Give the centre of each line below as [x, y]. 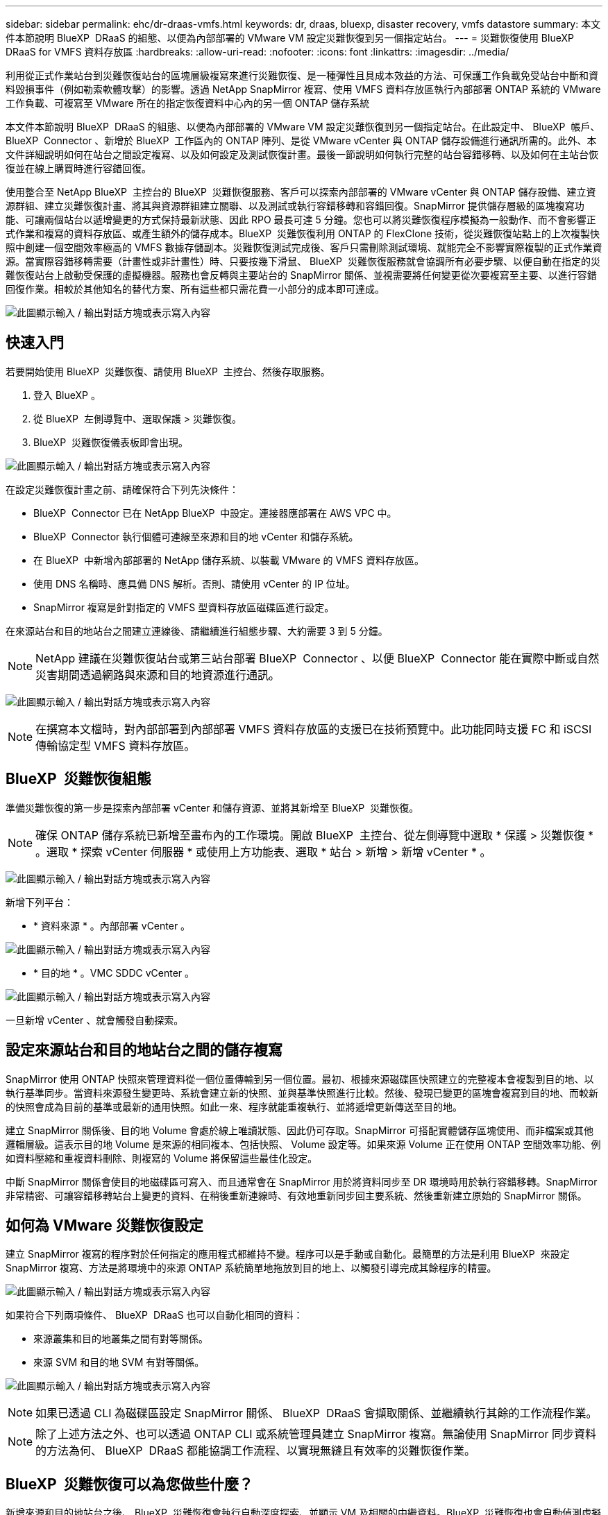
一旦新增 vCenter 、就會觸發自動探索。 [95, 1020]
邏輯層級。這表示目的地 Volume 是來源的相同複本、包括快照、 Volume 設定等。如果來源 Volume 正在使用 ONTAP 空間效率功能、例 [303, 1144]
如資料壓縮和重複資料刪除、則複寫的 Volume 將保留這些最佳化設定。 [162, 1158]
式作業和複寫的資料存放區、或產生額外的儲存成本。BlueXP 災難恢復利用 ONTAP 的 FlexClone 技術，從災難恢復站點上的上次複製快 [303, 233]
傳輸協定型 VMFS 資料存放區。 [116, 745]
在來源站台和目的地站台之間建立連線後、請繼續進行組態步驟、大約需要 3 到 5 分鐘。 [197, 631]
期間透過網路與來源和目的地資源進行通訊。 [169, 675]
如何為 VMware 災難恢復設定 [104, 1225]
